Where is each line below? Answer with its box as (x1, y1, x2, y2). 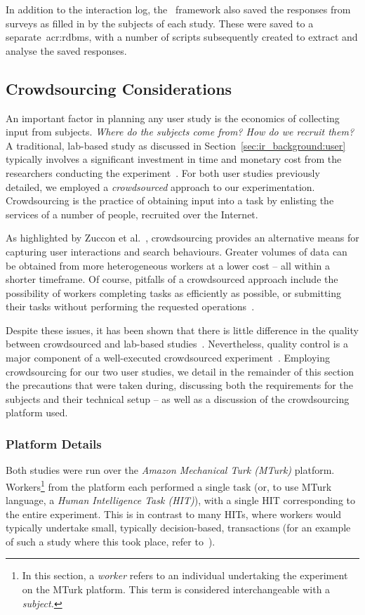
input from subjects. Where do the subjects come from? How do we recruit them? (6, 124, 354, 139)
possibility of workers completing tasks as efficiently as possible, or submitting (6, 285, 342, 300)
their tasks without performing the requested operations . (6, 299, 255, 314)
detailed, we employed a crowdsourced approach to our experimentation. (6, 179, 315, 194)
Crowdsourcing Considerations (6, 77, 232, 99)
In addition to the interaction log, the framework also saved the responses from (6, 2, 351, 16)
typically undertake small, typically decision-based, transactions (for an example (6, 520, 351, 535)
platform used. (6, 405, 68, 420)
